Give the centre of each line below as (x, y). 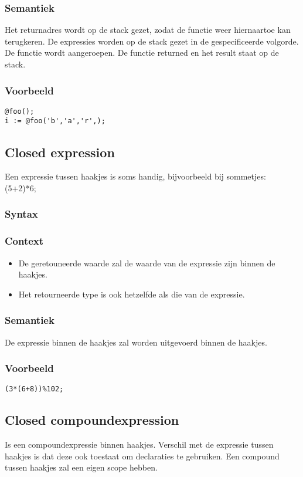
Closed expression (60, 152)
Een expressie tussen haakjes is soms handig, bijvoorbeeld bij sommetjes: (135, 176)
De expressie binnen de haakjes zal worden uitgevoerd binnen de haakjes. (136, 342)
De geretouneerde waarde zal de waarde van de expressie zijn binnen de (147, 263)
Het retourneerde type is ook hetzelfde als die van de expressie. (132, 294)
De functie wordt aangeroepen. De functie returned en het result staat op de (142, 53)
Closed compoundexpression (92, 420)
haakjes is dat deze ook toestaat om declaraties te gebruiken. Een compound (142, 456)
